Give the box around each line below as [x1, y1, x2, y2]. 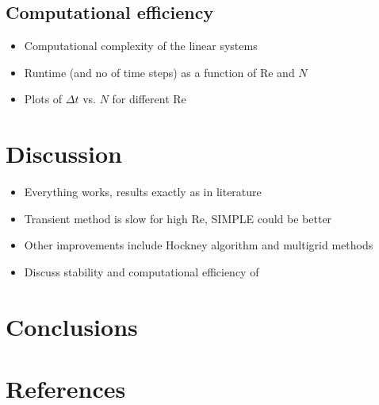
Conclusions [6, 310, 138, 342]
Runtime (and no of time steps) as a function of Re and [24, 64, 295, 80]
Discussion [6, 137, 122, 170]
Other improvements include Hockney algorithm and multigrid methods [24, 237, 373, 253]
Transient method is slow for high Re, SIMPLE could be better [24, 210, 332, 226]
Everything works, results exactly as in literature [24, 183, 262, 200]
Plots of [24, 91, 63, 107]
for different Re [112, 91, 186, 107]
